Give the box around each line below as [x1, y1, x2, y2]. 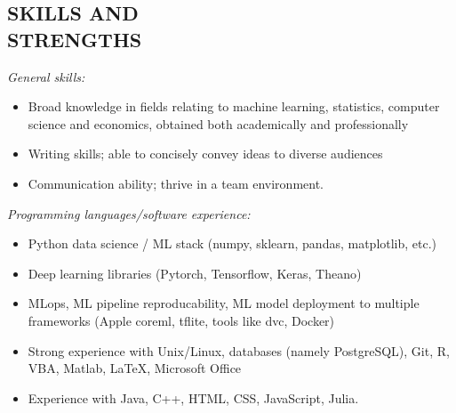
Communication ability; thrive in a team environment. [28, 174, 324, 192]
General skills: [7, 67, 85, 85]
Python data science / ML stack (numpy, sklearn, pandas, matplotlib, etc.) [28, 234, 437, 253]
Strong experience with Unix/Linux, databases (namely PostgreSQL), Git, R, [28, 341, 450, 360]
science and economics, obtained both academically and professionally [28, 114, 409, 133]
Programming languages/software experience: [7, 204, 251, 223]
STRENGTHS [7, 25, 142, 53]
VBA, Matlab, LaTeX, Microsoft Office [28, 359, 242, 377]
